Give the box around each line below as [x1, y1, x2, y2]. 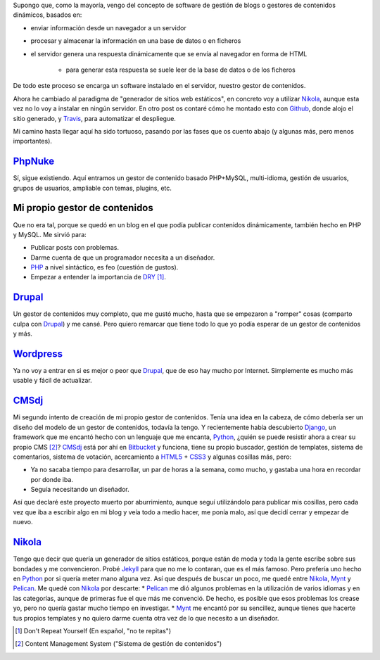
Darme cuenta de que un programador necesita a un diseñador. [30, 253, 215, 262]
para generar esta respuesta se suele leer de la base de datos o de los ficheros [65, 65, 296, 74]
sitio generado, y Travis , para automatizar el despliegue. [13, 114, 176, 122]
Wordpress [13, 348, 63, 360]
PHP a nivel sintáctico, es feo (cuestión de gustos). [30, 263, 179, 272]
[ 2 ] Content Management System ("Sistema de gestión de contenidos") [15, 640, 222, 648]
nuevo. [13, 518, 33, 526]
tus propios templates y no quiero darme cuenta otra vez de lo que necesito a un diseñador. [13, 614, 279, 622]
